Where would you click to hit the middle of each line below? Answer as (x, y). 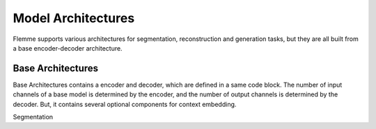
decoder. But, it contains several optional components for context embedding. (125, 104)
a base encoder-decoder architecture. (68, 48)
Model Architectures (74, 18)
